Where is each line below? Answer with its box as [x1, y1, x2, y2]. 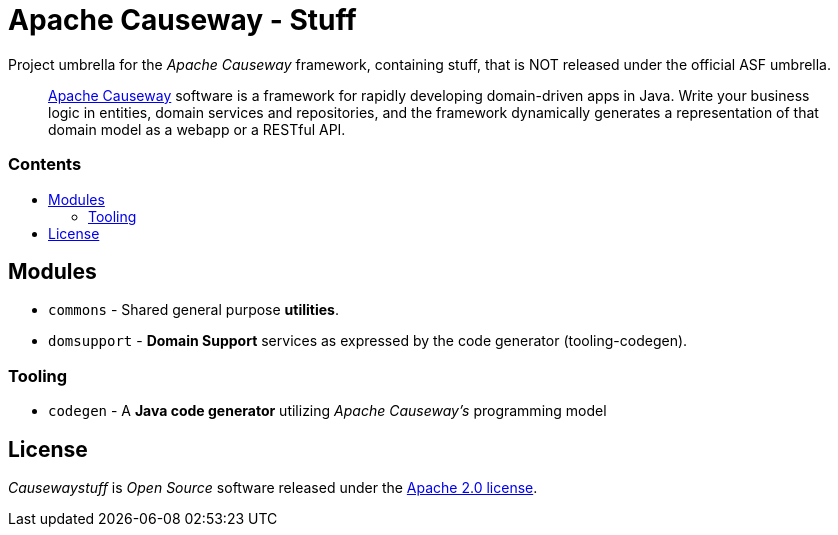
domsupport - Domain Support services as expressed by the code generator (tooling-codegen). [48, 332, 688, 350]
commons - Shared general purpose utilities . [48, 301, 339, 319]
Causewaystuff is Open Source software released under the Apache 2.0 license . [8, 478, 538, 496]
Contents [8, 154, 82, 175]
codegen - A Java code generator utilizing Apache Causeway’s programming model [48, 402, 607, 420]
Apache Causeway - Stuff [8, 3, 357, 37]
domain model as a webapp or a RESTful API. [48, 120, 346, 138]
